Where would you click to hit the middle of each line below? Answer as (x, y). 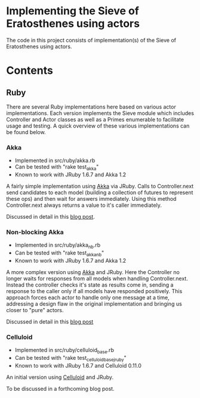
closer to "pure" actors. (35, 310)
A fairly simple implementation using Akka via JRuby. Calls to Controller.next (100, 186)
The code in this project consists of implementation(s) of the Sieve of (91, 40)
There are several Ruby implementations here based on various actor (91, 107)
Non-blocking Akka (35, 232)
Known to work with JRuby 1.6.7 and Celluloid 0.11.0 (78, 365)
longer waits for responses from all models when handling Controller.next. (97, 278)
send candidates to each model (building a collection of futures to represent (100, 192)
